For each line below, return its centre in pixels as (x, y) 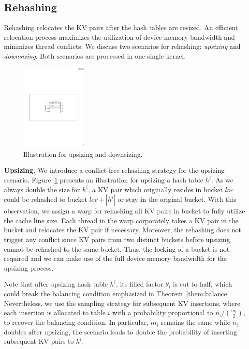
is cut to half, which (202, 284)
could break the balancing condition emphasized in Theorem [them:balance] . (117, 293)
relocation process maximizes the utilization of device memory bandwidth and (119, 37)
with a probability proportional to (163, 312)
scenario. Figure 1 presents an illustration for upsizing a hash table (103, 180)
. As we (222, 180)
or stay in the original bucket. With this (177, 199)
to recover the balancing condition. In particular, (76, 322)
